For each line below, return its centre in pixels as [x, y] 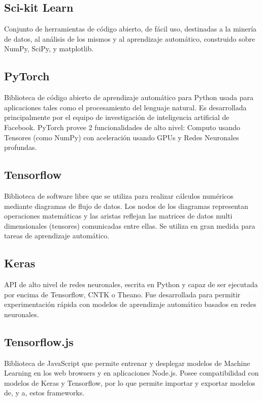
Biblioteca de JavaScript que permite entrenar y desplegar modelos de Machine [127, 363]
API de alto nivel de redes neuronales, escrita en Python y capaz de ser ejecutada [131, 284]
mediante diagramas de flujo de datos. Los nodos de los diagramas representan [126, 206]
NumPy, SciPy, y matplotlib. [49, 49]
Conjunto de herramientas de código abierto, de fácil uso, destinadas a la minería [130, 29]
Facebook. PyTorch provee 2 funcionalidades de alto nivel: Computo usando [122, 127]
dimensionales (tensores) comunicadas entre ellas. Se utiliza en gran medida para [130, 225]
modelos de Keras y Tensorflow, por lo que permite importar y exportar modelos [130, 382]
